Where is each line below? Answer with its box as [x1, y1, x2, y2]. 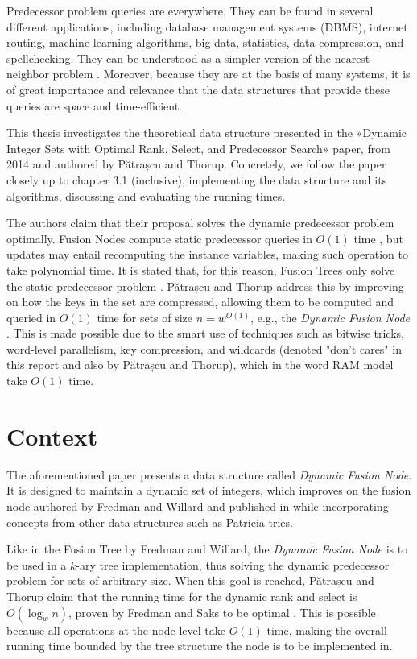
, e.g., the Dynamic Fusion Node [250, 309, 411, 325]
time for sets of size [97, 309, 193, 325]
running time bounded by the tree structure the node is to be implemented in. [6, 637, 393, 654]
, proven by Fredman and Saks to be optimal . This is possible [68, 603, 376, 620]
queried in [6, 309, 56, 325]
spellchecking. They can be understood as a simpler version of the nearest [6, 49, 370, 66]
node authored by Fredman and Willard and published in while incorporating [6, 497, 389, 514]
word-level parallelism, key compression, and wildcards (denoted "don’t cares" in [6, 340, 402, 357]
